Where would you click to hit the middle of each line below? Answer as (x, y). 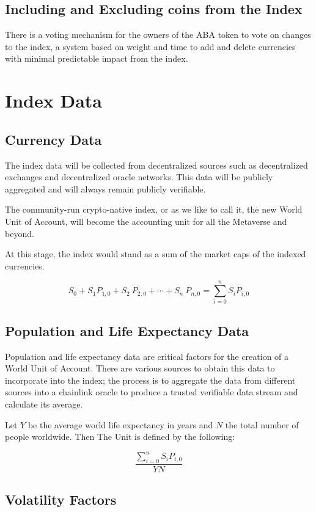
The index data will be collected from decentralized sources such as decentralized (156, 165)
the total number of (262, 424)
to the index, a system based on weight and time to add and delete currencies (150, 46)
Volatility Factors (61, 499)
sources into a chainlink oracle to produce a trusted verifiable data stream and (152, 392)
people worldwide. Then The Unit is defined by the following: (120, 437)
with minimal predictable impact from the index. (97, 58)
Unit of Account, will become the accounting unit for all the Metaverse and (146, 221)
